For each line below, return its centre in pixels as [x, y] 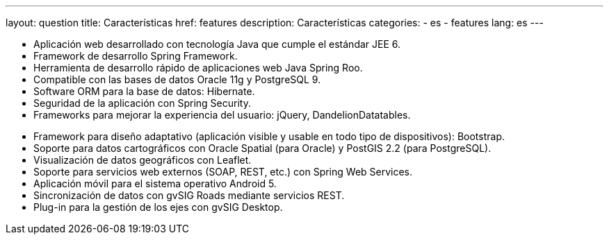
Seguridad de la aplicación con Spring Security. [142, 103]
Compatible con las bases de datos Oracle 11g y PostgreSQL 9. [177, 79]
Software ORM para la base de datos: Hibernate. [144, 91]
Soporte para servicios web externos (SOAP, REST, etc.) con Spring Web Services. [223, 172]
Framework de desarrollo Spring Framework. [136, 56]
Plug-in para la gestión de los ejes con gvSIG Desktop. [158, 207]
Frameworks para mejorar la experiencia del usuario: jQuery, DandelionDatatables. [222, 115]
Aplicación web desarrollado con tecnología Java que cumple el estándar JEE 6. [217, 44]
